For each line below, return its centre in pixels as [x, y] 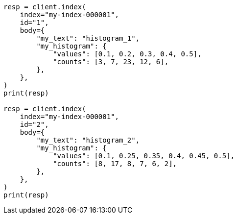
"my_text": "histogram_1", [88, 38]
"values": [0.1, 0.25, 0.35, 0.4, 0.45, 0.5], [144, 156]
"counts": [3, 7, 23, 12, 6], [111, 62]
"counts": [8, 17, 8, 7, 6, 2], [115, 164]
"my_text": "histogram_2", [88, 140]
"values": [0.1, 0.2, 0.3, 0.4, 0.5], [127, 54]
